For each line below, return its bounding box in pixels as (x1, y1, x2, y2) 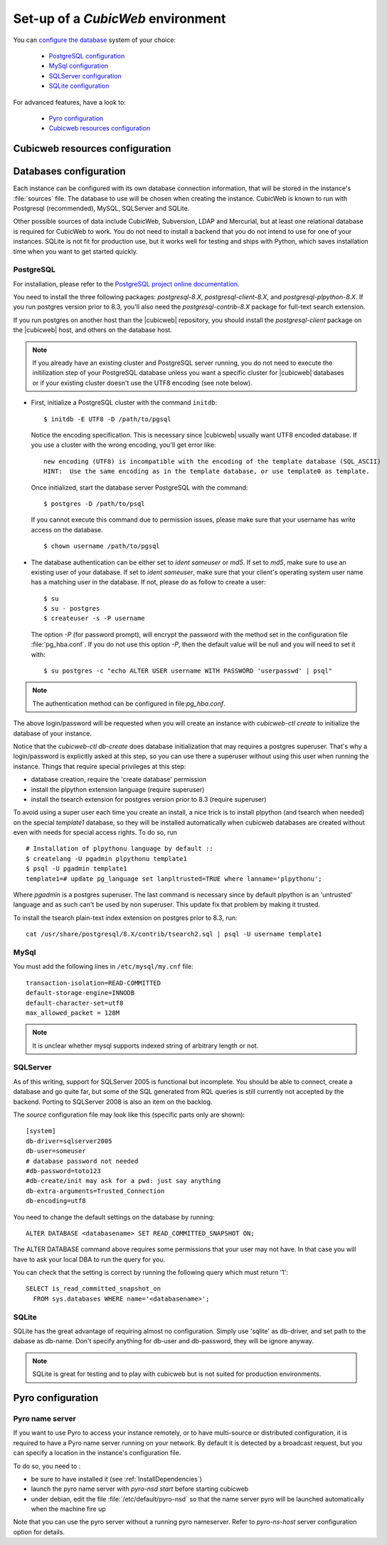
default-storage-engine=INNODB (26, 989, 135, 997)
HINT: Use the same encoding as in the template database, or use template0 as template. (43, 467, 370, 475)
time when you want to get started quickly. (13, 247, 138, 256)
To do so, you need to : (13, 1462, 81, 1470)
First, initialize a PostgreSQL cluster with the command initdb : (31, 398, 218, 407)
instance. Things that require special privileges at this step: (13, 762, 186, 770)
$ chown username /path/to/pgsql (43, 542, 160, 550)
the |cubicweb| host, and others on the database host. (13, 326, 172, 334)
